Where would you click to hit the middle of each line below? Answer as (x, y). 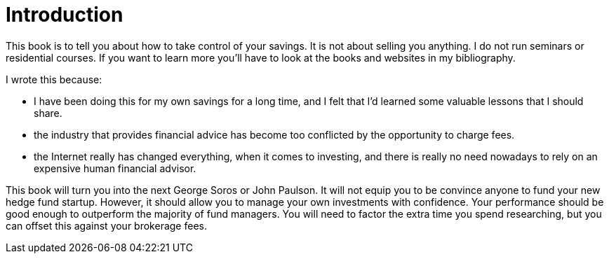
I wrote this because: (54, 79)
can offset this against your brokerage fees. (106, 225)
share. (48, 113)
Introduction (65, 15)
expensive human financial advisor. (115, 168)
